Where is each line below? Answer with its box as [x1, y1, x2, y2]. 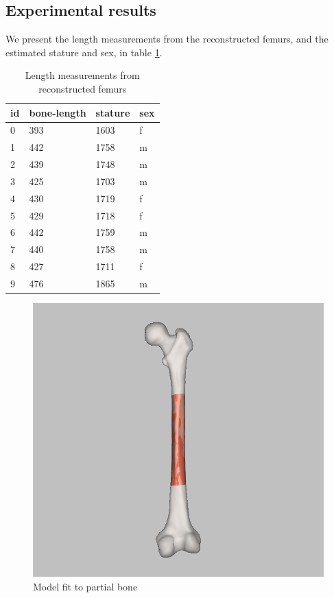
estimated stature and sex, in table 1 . [5, 45, 163, 59]
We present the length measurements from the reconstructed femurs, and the [5, 32, 329, 46]
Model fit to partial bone [33, 579, 138, 594]
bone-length [29, 105, 86, 119]
